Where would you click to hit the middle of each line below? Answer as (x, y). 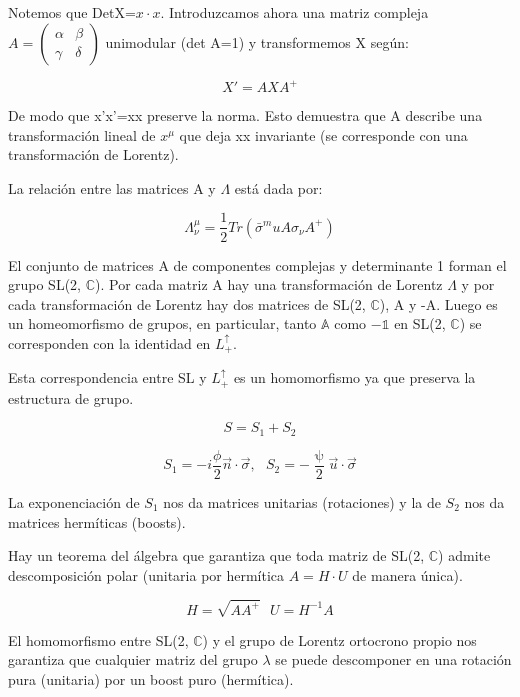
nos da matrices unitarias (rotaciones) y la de (302, 501)
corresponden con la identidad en (109, 342)
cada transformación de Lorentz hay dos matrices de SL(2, (187, 303)
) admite (464, 555)
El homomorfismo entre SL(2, (98, 639)
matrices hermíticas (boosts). (97, 521)
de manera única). (407, 574)
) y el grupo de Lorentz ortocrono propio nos (339, 639)
